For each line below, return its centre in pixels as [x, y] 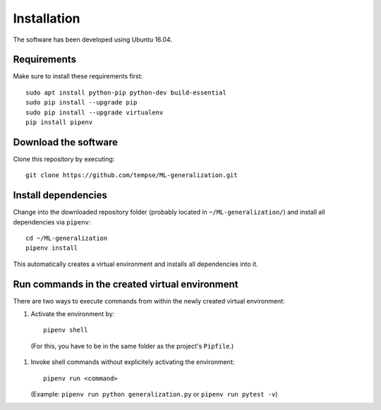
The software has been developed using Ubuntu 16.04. [93, 40]
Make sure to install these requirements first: [78, 76]
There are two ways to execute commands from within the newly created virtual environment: [149, 301]
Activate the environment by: [73, 314]
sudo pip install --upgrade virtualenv [95, 112]
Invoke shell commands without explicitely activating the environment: [133, 362]
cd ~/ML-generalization [67, 238]
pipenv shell [66, 330]
